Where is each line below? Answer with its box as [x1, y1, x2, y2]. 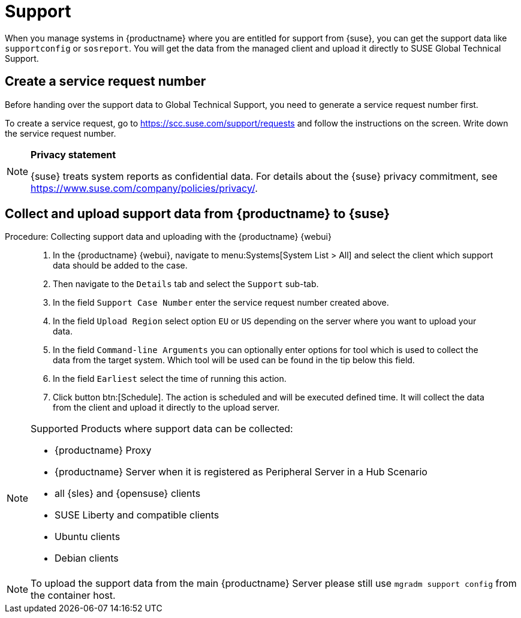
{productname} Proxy [55, 444, 152, 457]
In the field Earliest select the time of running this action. [53, 373, 287, 384]
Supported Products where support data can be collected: [31, 423, 293, 435]
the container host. [31, 589, 116, 602]
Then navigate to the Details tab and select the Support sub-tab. [53, 279, 319, 290]
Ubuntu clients [55, 530, 121, 543]
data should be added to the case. [53, 260, 188, 271]
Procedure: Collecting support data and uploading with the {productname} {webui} [5, 231, 332, 242]
